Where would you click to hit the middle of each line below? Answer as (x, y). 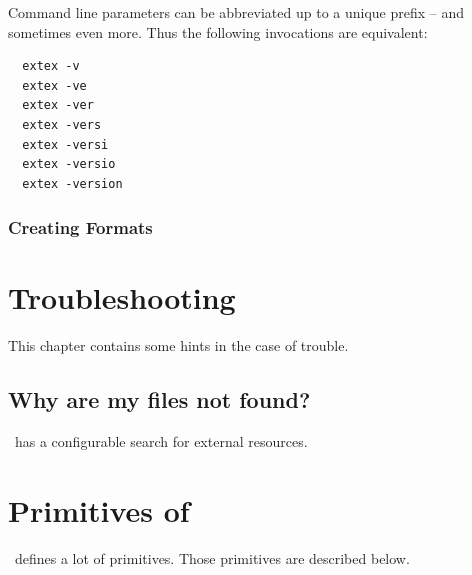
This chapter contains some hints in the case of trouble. (178, 345)
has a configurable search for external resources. (161, 441)
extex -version (72, 183)
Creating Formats (80, 227)
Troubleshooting (122, 297)
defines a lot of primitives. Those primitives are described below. (212, 557)
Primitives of (99, 509)
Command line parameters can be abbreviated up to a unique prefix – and (236, 12)
